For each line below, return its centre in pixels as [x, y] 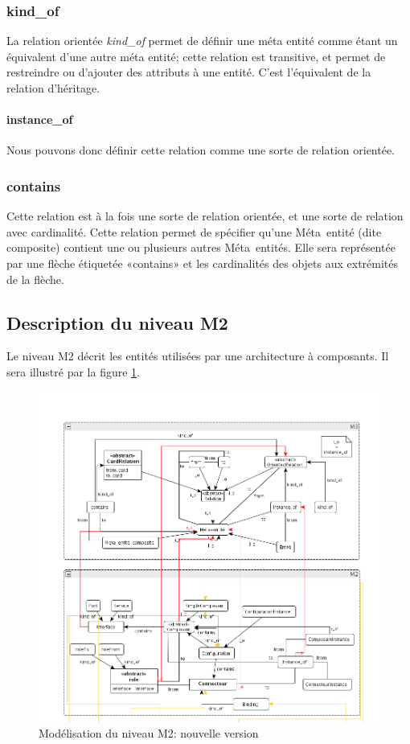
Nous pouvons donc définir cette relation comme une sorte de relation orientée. [201, 150]
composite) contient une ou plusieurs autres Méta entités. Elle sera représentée [201, 247]
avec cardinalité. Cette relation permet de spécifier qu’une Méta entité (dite [194, 231]
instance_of [40, 119]
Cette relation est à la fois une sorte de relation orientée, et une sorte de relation [205, 216]
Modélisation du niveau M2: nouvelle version [149, 733]
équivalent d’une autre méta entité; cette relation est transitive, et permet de [196, 56]
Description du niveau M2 [117, 322]
